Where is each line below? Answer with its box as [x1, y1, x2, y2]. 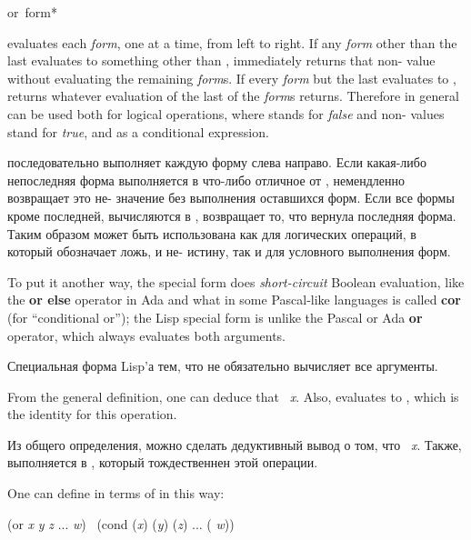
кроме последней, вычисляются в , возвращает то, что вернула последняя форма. [7, 205, 456, 225]
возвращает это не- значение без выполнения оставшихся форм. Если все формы [7, 188, 455, 207]
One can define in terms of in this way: [7, 484, 225, 503]
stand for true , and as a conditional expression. [7, 122, 269, 141]
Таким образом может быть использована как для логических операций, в [7, 224, 416, 243]
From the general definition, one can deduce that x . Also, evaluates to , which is [7, 386, 459, 405]
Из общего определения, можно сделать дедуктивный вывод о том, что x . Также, [7, 435, 462, 454]
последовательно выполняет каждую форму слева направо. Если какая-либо [7, 153, 426, 172]
